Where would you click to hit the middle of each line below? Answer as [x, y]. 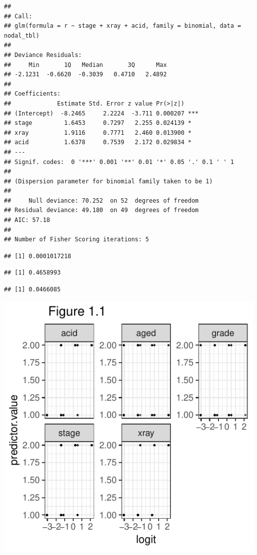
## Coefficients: [32, 94]
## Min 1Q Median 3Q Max [86, 65]
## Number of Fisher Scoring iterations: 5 [77, 240]
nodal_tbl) [22, 35]
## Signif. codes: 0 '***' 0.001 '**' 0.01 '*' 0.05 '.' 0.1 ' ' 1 [119, 162]
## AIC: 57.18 [27, 220]
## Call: [18, 16]
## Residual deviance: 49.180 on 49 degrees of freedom [101, 210]
